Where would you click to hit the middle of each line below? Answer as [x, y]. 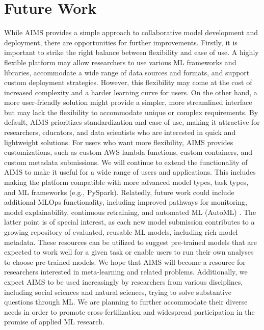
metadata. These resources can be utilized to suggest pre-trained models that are [131, 242]
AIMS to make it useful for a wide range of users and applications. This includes [130, 172]
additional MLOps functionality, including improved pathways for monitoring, [126, 202]
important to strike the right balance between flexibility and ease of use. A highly [131, 52]
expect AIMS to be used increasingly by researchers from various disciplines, [124, 281]
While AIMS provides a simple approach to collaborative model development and [131, 32]
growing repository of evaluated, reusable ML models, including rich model [121, 232]
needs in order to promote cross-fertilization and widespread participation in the [129, 311]
